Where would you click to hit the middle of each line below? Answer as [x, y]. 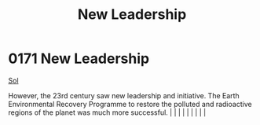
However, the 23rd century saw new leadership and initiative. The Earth [124, 95]
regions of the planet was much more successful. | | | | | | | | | [107, 112]
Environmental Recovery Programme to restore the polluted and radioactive [130, 104]
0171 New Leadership [79, 59]
